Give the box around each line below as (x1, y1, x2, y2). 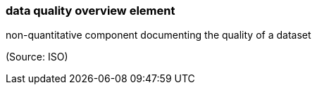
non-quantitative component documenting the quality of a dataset (6, 29, 311, 41)
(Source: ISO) (6, 51, 68, 63)
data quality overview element (6, 4, 175, 18)
